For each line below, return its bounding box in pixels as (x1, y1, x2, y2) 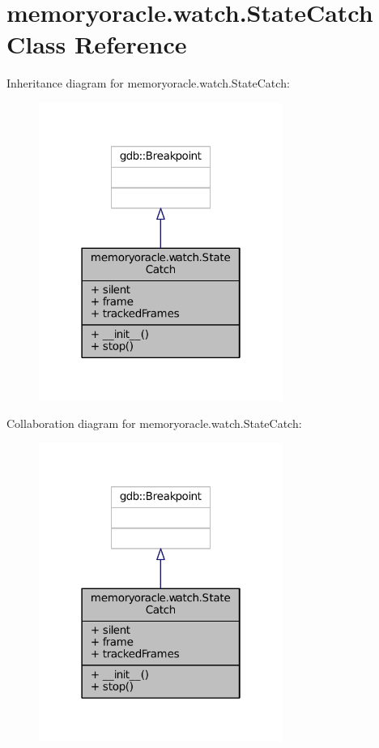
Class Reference (6, 28, 187, 61)
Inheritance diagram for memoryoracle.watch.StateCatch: (6, 75, 290, 92)
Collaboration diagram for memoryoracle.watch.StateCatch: (6, 415, 302, 432)
